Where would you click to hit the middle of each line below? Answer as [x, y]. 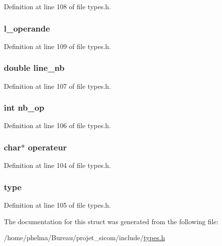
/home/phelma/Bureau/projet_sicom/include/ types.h [85, 238]
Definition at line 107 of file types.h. [57, 86]
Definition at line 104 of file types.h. [57, 165]
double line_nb [34, 68]
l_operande [27, 28]
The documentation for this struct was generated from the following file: [111, 221]
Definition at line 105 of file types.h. [57, 205]
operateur [47, 147]
